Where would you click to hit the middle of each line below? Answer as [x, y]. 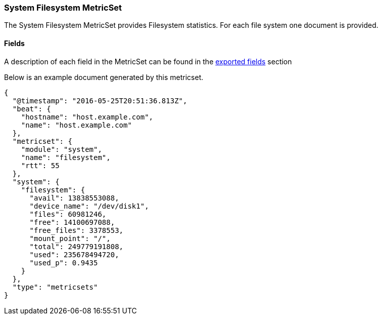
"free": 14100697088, [72, 222]
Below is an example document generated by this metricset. [104, 77]
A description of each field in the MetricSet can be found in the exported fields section [148, 61]
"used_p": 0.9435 [64, 263]
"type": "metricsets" [55, 287]
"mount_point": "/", [70, 238]
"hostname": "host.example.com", [87, 117]
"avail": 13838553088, [74, 198]
